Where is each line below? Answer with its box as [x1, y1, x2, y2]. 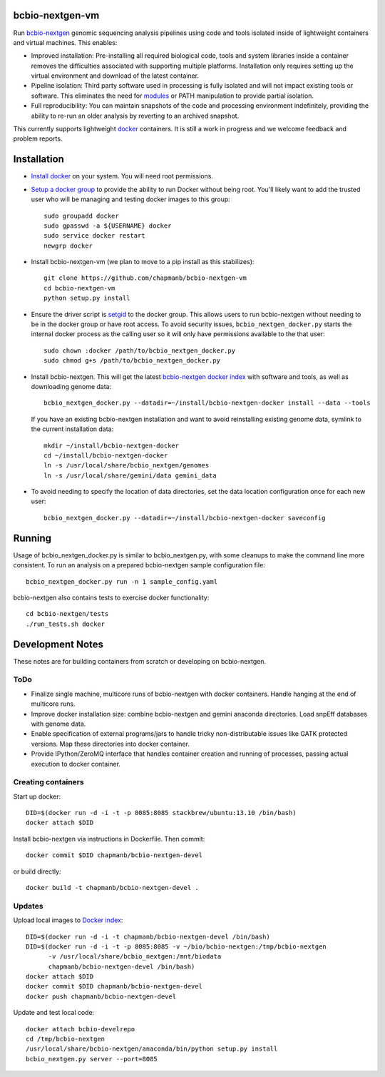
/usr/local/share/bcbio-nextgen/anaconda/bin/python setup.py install [26, 1045, 278, 1053]
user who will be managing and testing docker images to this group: [31, 195, 231, 203]
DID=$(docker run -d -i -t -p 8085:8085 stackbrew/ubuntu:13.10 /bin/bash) [26, 809, 297, 817]
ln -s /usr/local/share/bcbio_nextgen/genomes [43, 461, 210, 470]
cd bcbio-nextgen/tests [26, 610, 109, 618]
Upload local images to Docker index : [13, 916, 123, 924]
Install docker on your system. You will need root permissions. [31, 172, 214, 181]
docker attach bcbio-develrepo [26, 1025, 135, 1033]
